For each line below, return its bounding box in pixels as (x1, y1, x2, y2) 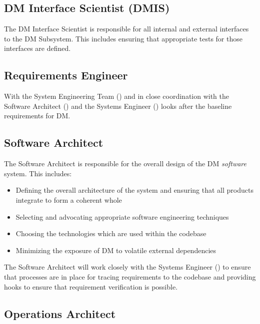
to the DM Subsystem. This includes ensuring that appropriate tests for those (4, 33, 242, 43)
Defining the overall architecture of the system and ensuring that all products (15, 185, 253, 195)
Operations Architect (4, 306, 116, 321)
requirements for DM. (4, 110, 70, 121)
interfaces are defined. (4, 43, 71, 53)
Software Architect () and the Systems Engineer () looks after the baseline (4, 100, 232, 111)
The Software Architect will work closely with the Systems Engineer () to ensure (4, 262, 251, 272)
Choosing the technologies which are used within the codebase (15, 228, 206, 239)
